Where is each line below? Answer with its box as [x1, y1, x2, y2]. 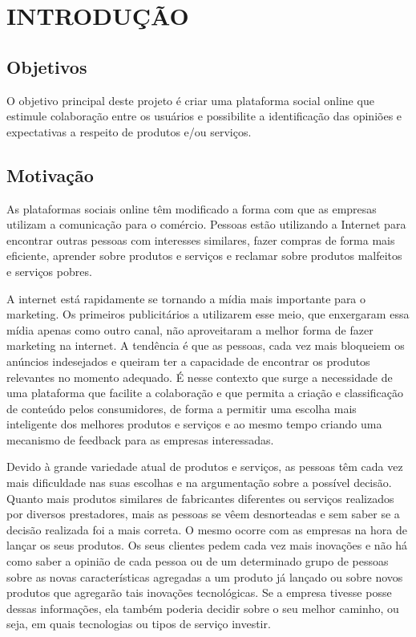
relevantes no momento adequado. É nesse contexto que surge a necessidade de [6, 368, 393, 385]
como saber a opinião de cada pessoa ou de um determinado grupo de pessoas [6, 553, 389, 570]
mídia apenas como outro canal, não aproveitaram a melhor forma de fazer [6, 321, 374, 338]
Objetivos [6, 54, 87, 79]
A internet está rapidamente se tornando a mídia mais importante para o [6, 290, 366, 306]
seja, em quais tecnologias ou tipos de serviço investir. [6, 615, 271, 632]
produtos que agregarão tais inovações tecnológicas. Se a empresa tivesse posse [6, 584, 392, 601]
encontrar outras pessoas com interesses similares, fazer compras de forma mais [6, 231, 395, 248]
